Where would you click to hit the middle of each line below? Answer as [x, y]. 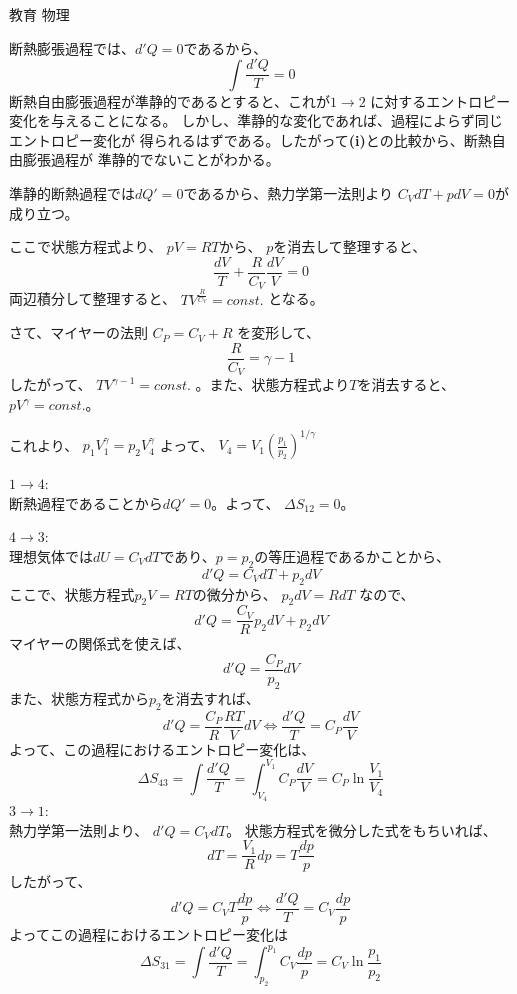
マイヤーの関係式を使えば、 [100, 643]
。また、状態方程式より [272, 384]
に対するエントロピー [440, 100]
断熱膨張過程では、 [72, 47]
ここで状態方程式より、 [86, 246]
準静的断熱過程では [72, 193]
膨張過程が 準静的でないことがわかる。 [151, 159]
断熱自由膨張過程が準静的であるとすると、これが [169, 100]
